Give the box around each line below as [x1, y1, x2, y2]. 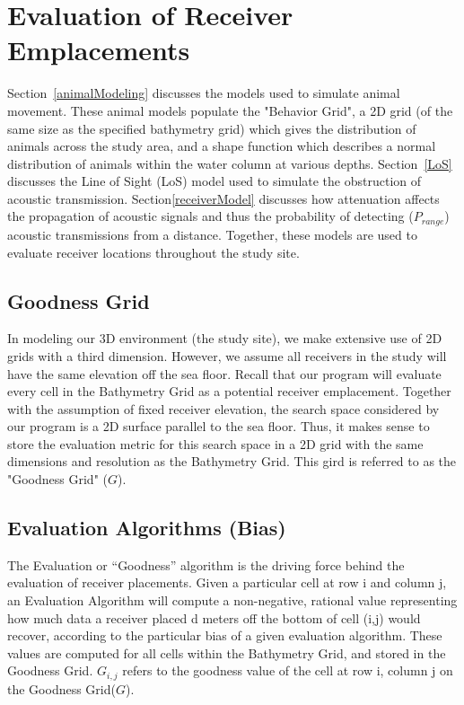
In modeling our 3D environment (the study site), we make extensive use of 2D [7, 329, 442, 348]
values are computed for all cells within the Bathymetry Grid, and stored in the [7, 643, 446, 662]
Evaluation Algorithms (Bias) [7, 514, 286, 542]
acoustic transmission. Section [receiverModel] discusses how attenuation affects [7, 189, 440, 207]
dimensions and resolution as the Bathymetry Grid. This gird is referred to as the [7, 452, 457, 471]
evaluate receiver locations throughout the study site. [7, 242, 300, 261]
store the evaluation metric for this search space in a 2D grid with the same [7, 434, 424, 453]
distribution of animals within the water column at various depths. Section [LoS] [7, 154, 452, 172]
